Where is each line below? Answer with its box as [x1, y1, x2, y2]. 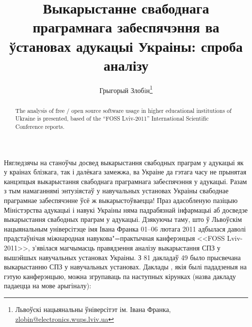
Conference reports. [15, 123, 65, 131]
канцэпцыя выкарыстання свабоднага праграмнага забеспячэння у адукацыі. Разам [4, 176, 247, 186]
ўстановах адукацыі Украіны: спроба [9, 36, 243, 56]
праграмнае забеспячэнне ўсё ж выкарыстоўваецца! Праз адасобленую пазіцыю [4, 195, 238, 205]
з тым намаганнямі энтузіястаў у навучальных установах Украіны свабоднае [4, 186, 229, 196]
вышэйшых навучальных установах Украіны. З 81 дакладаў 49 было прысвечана [4, 252, 241, 262]
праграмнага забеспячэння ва [32, 17, 220, 37]
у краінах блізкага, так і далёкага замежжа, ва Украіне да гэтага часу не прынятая [4, 167, 247, 177]
